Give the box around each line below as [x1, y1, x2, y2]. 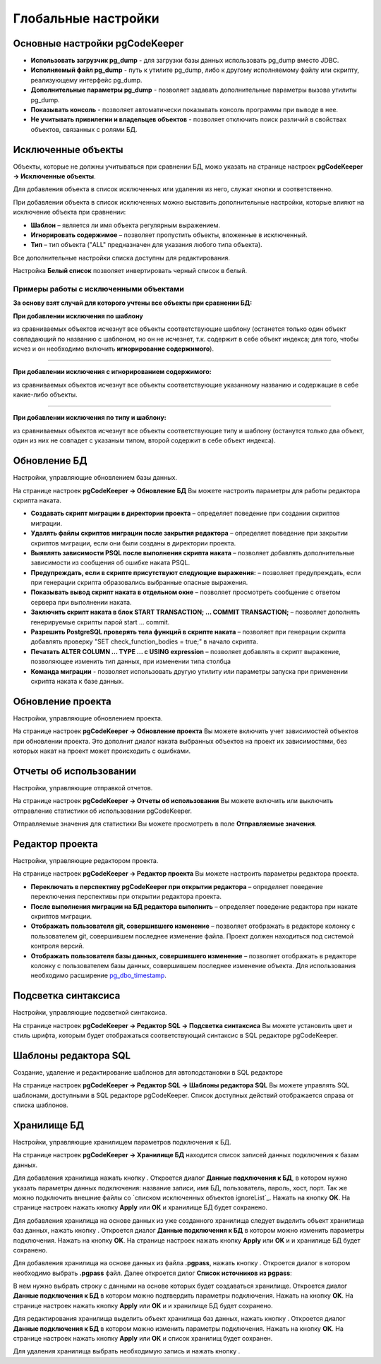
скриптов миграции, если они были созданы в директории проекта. [30, 538, 236, 547]
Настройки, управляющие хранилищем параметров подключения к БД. [13, 1138, 232, 1147]
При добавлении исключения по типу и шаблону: [13, 414, 167, 422]
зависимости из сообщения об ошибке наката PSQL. [30, 558, 190, 567]
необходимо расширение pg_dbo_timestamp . [30, 971, 167, 980]
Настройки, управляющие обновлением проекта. [13, 713, 163, 723]
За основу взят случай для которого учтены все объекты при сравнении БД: [13, 298, 253, 307]
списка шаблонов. [13, 1101, 68, 1109]
